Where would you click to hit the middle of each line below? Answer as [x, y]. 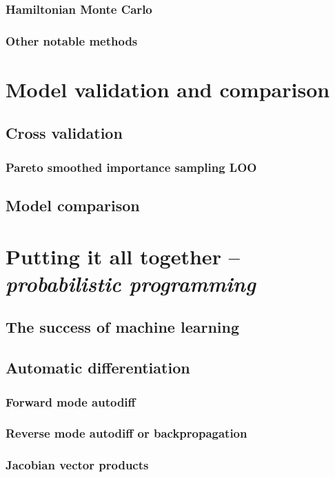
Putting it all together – [123, 256]
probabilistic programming [131, 283]
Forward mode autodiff [71, 401]
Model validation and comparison [168, 89]
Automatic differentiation [98, 368]
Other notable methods [72, 40]
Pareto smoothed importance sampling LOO [131, 167]
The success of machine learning [123, 327]
